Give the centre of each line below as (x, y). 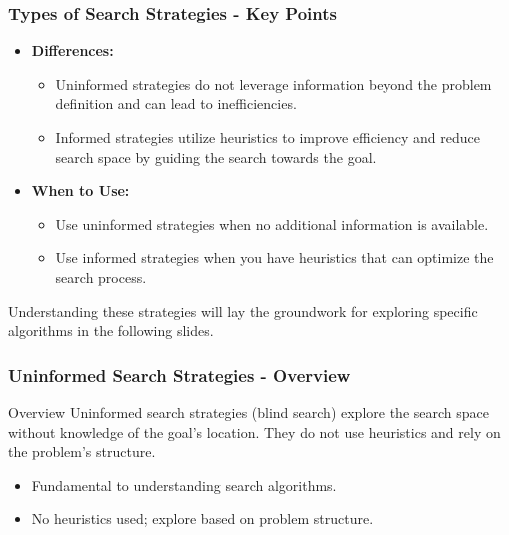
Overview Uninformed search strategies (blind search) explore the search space (248, 411)
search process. (101, 276)
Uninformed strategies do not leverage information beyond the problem (273, 83)
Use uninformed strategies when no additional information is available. (272, 223)
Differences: (72, 50)
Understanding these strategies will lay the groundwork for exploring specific (243, 310)
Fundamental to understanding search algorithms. (184, 484)
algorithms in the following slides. (111, 330)
